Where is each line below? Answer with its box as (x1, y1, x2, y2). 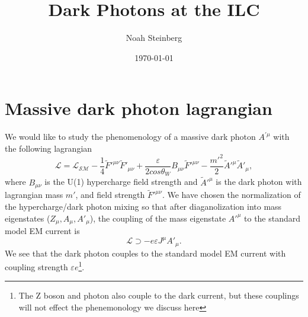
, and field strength (75, 188, 145, 201)
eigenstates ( (5, 212, 50, 224)
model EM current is (5, 224, 80, 236)
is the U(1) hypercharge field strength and (44, 175, 198, 188)
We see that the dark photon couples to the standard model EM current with (5, 246, 286, 259)
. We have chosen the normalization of (162, 188, 301, 201)
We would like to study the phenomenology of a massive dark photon (5, 130, 256, 143)
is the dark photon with (216, 175, 302, 188)
